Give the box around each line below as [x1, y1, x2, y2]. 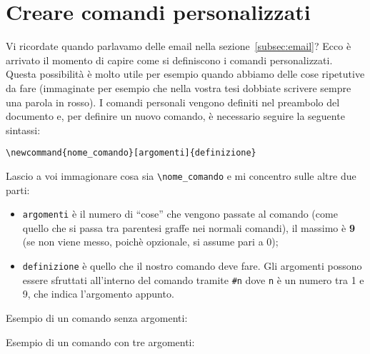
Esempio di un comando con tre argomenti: [6, 334, 195, 349]
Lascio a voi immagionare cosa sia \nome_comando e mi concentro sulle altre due [6, 168, 356, 183]
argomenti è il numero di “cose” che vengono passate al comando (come [22, 206, 338, 221]
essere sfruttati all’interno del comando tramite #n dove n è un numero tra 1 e [22, 272, 364, 287]
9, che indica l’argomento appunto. [22, 286, 174, 301]
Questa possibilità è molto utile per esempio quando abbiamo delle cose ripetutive [6, 66, 365, 81]
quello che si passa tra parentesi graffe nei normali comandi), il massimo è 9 [22, 220, 355, 235]
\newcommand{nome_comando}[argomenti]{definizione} [6, 148, 256, 158]
